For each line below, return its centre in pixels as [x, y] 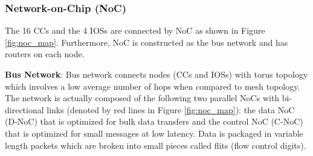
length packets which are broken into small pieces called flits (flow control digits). [156, 145]
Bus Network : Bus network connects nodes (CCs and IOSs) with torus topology [156, 74]
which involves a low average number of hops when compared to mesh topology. [153, 86]
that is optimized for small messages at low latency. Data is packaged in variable [154, 133]
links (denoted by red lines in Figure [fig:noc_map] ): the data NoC [171, 109]
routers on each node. [45, 54]
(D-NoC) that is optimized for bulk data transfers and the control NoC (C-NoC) [154, 121]
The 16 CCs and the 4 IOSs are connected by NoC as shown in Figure [135, 30]
